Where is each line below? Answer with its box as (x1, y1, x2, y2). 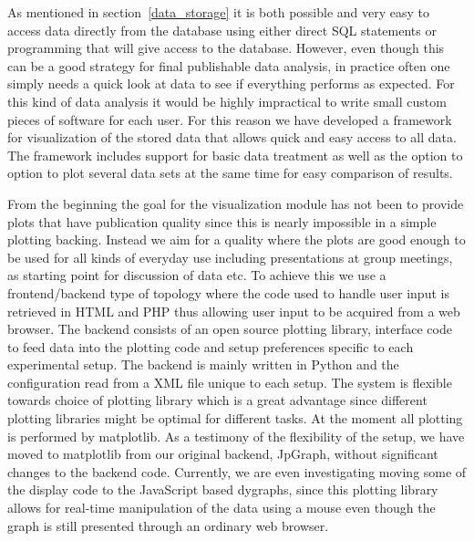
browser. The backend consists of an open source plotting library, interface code (7, 319, 452, 338)
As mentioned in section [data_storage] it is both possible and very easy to (7, 3, 430, 21)
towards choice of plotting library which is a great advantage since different (7, 390, 428, 410)
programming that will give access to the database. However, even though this (7, 38, 445, 57)
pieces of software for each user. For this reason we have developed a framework (7, 109, 452, 129)
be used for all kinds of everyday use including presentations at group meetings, (7, 247, 453, 266)
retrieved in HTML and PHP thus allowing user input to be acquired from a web (7, 301, 460, 320)
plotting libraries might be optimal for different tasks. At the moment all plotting (7, 409, 463, 428)
